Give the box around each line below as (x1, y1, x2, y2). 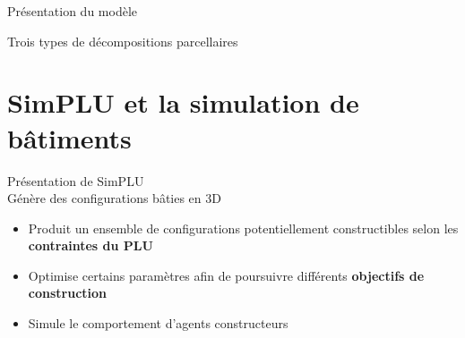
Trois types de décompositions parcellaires (7, 31, 238, 50)
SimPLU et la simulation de (7, 84, 359, 121)
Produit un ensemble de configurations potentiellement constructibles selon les (28, 218, 459, 237)
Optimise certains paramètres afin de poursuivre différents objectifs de (28, 266, 425, 284)
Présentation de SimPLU (7, 171, 144, 190)
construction (28, 283, 108, 302)
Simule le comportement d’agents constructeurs (28, 314, 288, 333)
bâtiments (7, 119, 132, 156)
